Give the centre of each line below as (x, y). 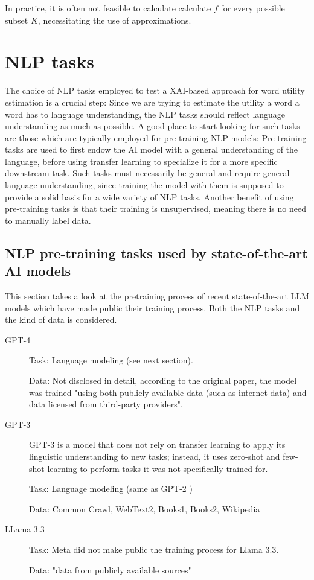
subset (17, 20)
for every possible (253, 8)
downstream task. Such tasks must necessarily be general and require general (147, 173)
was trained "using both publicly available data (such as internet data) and (168, 392)
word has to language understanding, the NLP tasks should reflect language (145, 114)
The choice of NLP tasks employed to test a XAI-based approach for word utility (155, 90)
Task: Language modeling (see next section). (111, 360)
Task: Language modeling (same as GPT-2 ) (111, 489)
